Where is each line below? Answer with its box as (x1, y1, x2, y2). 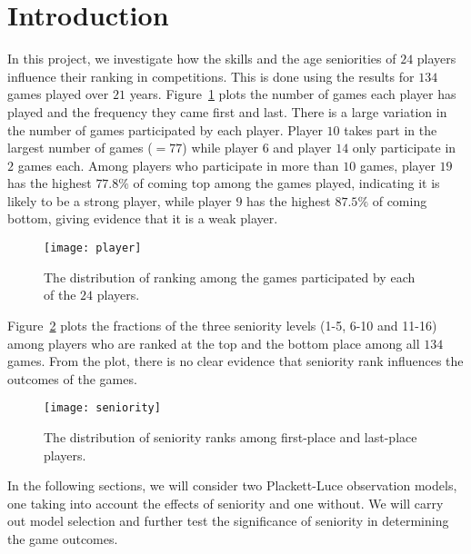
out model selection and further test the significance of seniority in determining (7, 511, 449, 530)
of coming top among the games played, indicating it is (133, 173, 440, 193)
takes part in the (344, 120, 437, 139)
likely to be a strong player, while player (7, 191, 232, 210)
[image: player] (44, 242, 142, 255)
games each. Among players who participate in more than (17, 155, 339, 174)
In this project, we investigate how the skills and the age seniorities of (7, 49, 396, 68)
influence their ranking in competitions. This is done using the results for (7, 66, 415, 85)
